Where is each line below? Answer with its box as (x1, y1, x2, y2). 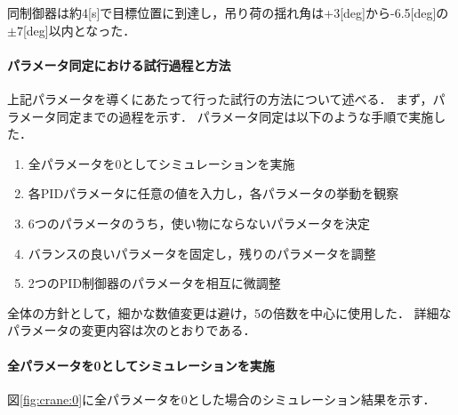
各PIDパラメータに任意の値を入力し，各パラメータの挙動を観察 (28, 184, 399, 203)
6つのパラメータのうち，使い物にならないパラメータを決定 (28, 213, 370, 232)
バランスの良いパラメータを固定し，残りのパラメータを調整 (28, 243, 376, 262)
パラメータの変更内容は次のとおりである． (7, 321, 256, 339)
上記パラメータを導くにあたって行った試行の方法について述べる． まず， (7, 89, 433, 108)
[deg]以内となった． (22, 20, 136, 39)
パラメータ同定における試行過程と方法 (7, 55, 231, 74)
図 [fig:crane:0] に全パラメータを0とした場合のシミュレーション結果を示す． (7, 389, 436, 408)
